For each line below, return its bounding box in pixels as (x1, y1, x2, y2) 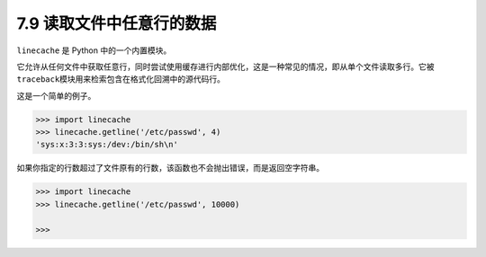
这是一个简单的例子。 (16, 90, 96, 101)
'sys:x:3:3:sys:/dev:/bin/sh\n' (35, 139, 179, 150)
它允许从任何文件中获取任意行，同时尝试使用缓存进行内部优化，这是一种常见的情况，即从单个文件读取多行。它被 (16, 61, 435, 72)
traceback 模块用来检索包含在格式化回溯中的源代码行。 (16, 74, 225, 84)
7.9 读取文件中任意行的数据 (16, 13, 217, 33)
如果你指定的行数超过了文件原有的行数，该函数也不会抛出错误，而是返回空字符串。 (16, 163, 324, 173)
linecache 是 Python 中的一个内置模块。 (16, 45, 172, 56)
